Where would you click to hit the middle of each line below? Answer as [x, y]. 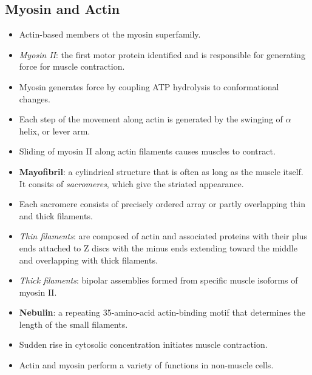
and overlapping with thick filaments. [88, 260]
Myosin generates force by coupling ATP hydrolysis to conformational [149, 86]
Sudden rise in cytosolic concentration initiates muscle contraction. [143, 344]
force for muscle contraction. [72, 66]
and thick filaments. [56, 215]
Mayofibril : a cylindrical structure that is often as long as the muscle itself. [161, 171]
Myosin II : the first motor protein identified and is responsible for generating [162, 54]
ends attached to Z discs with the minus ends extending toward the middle [158, 247]
